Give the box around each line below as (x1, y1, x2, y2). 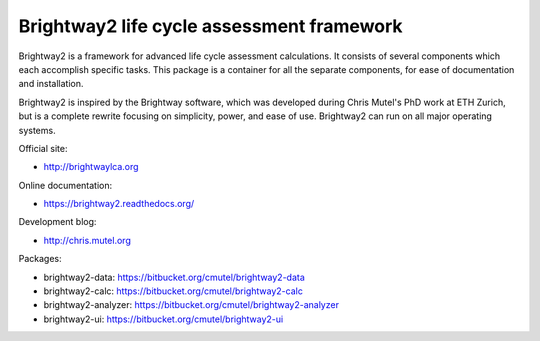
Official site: (18, 142, 68, 154)
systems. (18, 124, 56, 136)
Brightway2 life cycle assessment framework (18, 15, 404, 37)
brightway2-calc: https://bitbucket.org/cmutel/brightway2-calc (43, 285, 304, 297)
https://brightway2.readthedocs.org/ (43, 198, 195, 210)
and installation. (18, 78, 84, 90)
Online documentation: (18, 179, 113, 191)
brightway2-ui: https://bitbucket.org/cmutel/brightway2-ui (43, 313, 284, 325)
